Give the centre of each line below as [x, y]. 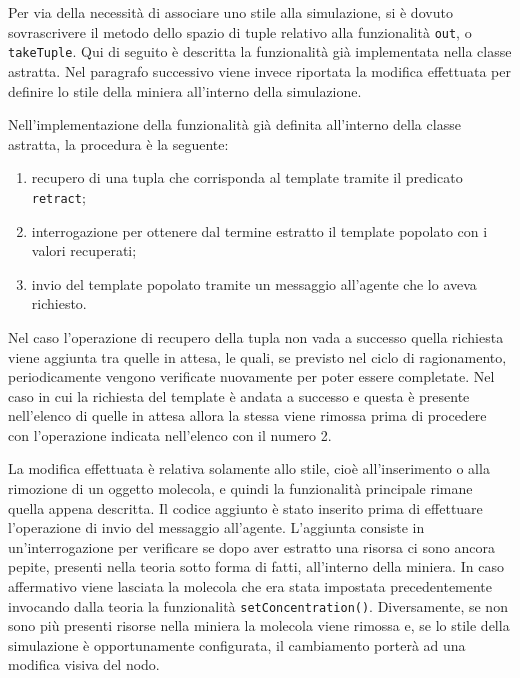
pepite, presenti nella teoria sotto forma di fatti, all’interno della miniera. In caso [256, 566]
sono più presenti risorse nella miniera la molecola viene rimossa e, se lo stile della [259, 625]
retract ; [58, 196]
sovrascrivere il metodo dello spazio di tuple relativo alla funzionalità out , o [240, 31]
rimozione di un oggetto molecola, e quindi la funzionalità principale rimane [240, 488]
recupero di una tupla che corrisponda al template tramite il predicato [247, 177]
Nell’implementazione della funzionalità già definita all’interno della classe [234, 124]
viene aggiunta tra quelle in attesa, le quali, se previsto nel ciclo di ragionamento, [257, 356]
